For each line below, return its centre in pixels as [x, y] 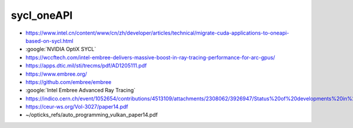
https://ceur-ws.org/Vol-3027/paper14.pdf [77, 107]
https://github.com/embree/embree [69, 82]
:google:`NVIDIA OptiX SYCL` [61, 49]
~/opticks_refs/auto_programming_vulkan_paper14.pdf [92, 115]
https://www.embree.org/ [56, 74]
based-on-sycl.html [49, 41]
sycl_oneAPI [42, 15]
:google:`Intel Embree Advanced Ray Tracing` [81, 90]
